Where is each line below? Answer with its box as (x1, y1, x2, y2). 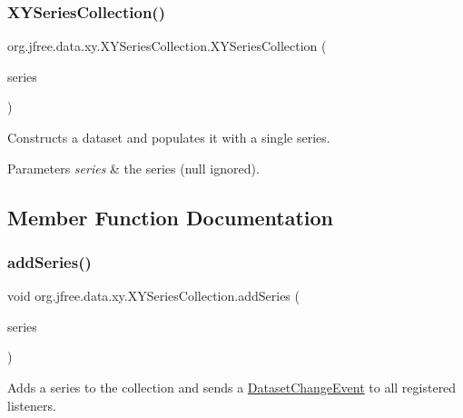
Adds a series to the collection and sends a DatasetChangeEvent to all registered (7, 377, 457, 396)
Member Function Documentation (7, 203, 334, 231)
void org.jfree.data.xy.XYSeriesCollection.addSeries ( (7, 286, 300, 305)
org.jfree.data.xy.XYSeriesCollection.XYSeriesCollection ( (7, 36, 327, 55)
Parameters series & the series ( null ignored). (7, 158, 260, 177)
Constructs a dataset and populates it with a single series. (7, 128, 330, 146)
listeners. (7, 395, 56, 414)
